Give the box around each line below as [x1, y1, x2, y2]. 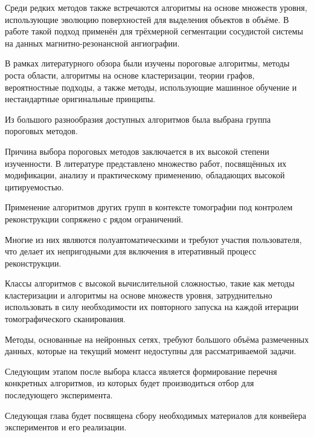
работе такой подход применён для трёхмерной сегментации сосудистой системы [5, 25, 303, 37]
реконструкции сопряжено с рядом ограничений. [5, 212, 184, 225]
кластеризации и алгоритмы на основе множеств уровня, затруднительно [5, 288, 272, 301]
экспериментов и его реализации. [5, 421, 127, 433]
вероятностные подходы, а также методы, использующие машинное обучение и [5, 80, 297, 93]
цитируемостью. [5, 180, 64, 193]
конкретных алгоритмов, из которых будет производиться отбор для [5, 377, 254, 389]
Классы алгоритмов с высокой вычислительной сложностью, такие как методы [5, 277, 295, 290]
